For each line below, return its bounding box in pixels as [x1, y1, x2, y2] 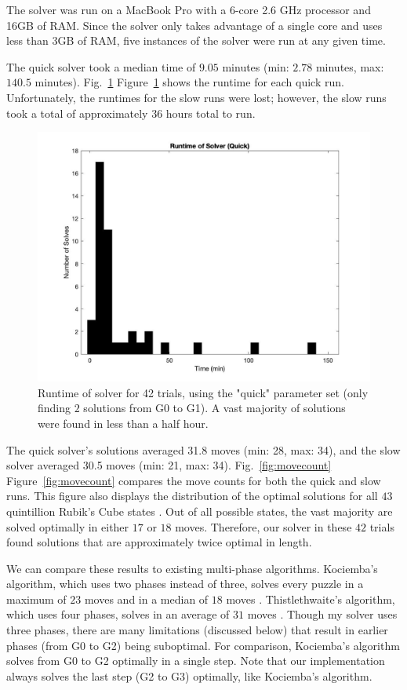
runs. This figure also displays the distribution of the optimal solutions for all [6, 487, 378, 504]
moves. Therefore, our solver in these [175, 518, 352, 535]
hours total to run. [165, 104, 256, 121]
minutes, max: [315, 58, 384, 75]
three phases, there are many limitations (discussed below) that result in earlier [6, 622, 388, 638]
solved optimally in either [6, 518, 129, 535]
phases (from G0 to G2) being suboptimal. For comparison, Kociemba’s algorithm [6, 637, 400, 653]
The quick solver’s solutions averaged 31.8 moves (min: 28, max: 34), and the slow [6, 441, 401, 458]
